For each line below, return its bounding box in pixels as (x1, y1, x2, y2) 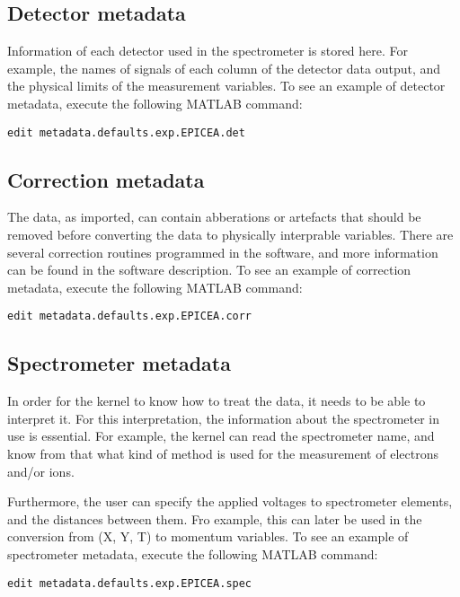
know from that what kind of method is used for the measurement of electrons (7, 444, 438, 463)
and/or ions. (7, 461, 75, 480)
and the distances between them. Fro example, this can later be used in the (7, 509, 422, 528)
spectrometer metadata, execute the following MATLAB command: (7, 545, 378, 564)
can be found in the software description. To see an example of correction (7, 260, 411, 279)
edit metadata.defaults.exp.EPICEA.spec (7, 576, 252, 590)
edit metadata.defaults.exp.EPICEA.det (7, 126, 245, 139)
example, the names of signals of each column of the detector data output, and (7, 58, 441, 77)
